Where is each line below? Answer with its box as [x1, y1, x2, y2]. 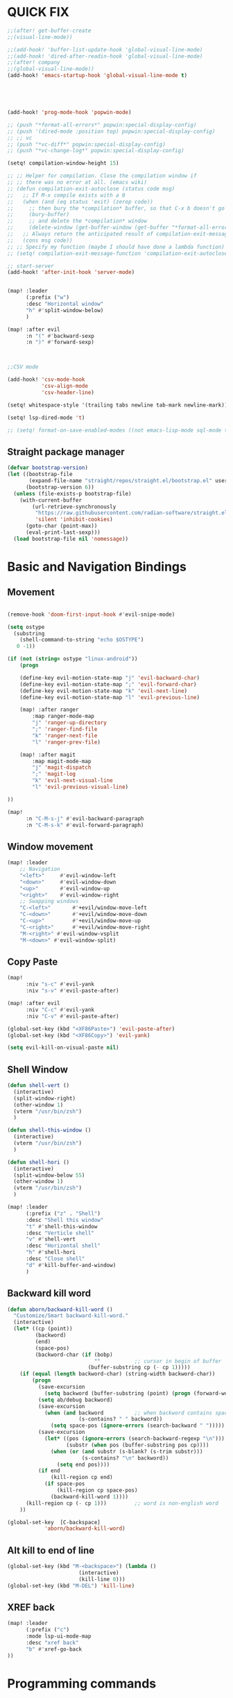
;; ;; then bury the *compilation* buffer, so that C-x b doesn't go [7, 204, 225, 212]
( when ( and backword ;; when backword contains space [44, 1409, 231, 1417]
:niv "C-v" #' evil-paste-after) [25, 1013, 119, 1020]
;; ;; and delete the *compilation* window [7, 218, 148, 225]
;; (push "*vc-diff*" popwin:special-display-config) [7, 140, 166, 148]
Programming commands [7, 1676, 157, 1691]
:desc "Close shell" [25, 1255, 85, 1262]
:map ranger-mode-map [32, 713, 95, 720]
